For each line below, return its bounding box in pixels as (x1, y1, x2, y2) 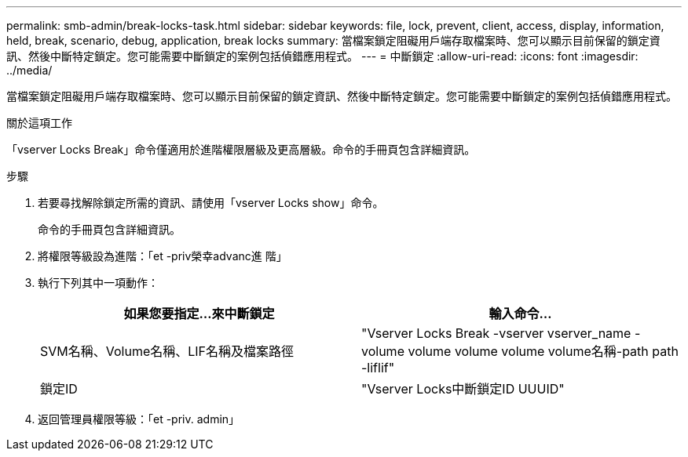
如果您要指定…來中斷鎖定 (123, 306, 275, 321)
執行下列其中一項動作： (38, 276, 159, 289)
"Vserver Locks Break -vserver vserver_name (361, 325, 631, 341)
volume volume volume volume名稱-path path (408, 343, 679, 359)
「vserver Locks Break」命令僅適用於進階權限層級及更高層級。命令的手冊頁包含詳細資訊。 (6, 143, 476, 156)
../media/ (6, 63, 53, 77)
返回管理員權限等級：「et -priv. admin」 (38, 412, 240, 426)
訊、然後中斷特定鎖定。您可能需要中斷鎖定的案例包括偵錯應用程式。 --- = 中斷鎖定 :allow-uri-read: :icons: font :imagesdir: (6, 49, 639, 63)
